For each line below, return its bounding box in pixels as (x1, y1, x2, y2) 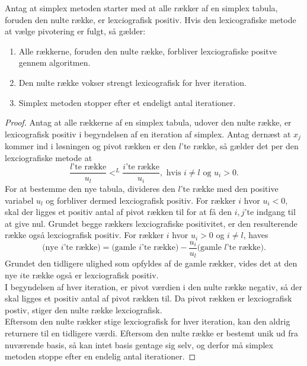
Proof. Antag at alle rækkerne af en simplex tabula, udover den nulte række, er (5, 116, 292, 129)
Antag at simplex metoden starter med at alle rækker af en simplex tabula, (5, 2, 278, 14)
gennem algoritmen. (18, 56, 91, 69)
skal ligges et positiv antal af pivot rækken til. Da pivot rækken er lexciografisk (5, 292, 292, 304)
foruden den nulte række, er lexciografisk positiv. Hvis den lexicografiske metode (5, 13, 296, 25)
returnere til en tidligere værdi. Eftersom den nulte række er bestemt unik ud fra (5, 326, 298, 339)
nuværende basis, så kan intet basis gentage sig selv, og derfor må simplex (5, 338, 273, 351)
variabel (5, 194, 34, 206)
